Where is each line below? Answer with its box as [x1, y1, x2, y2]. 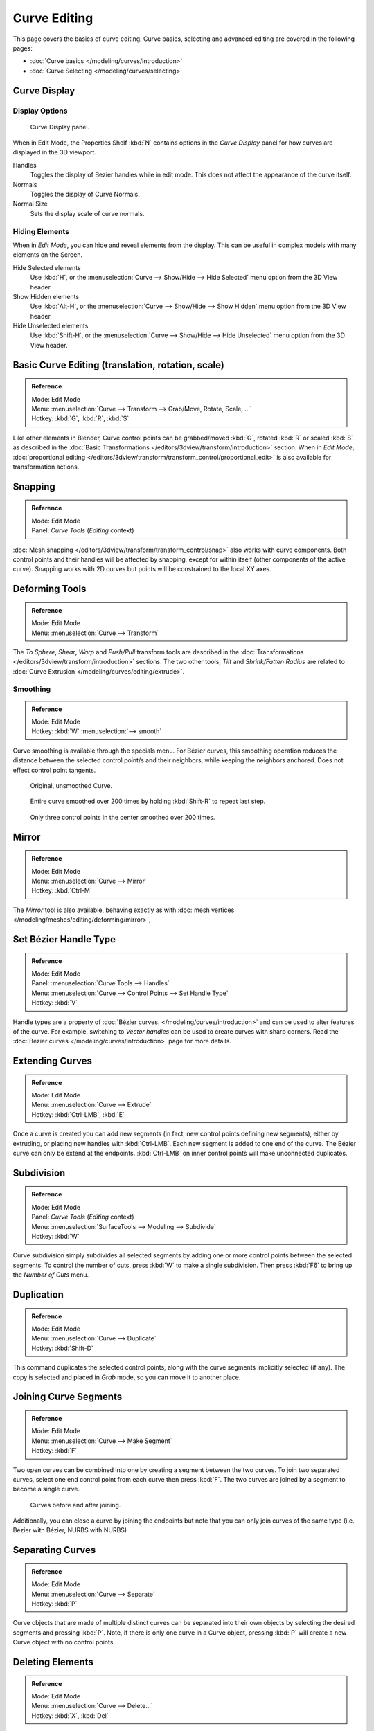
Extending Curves [12, 1055, 93, 1067]
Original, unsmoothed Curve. [30, 782, 113, 790]
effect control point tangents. [12, 766, 96, 774]
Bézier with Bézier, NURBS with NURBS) [12, 1526, 127, 1534]
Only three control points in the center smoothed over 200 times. [30, 813, 215, 821]
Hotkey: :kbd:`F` [31, 1446, 78, 1455]
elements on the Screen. [12, 251, 83, 259]
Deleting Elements [12, 1656, 93, 1668]
